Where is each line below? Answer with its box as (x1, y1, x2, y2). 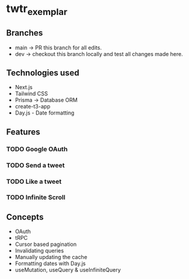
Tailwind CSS (14, 90, 48, 98)
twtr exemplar (6, 2, 68, 17)
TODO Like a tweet (6, 177, 62, 186)
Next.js (14, 84, 33, 91)
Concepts (6, 212, 44, 222)
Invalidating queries (14, 247, 64, 254)
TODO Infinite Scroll (6, 193, 66, 202)
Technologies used (6, 67, 79, 78)
